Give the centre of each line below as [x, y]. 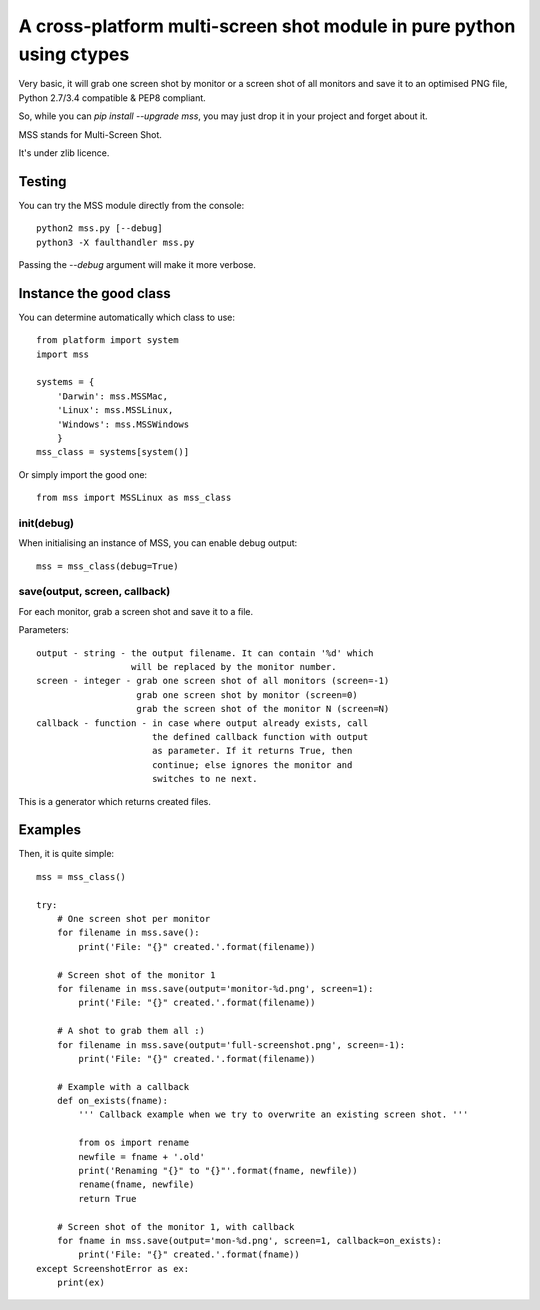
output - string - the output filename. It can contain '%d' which [205, 653]
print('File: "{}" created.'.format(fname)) [189, 1254]
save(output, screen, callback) [94, 592]
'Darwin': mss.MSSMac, [112, 396]
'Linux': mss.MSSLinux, [115, 410]
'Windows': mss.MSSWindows [123, 424]
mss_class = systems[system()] [113, 452]
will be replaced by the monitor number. [233, 667]
